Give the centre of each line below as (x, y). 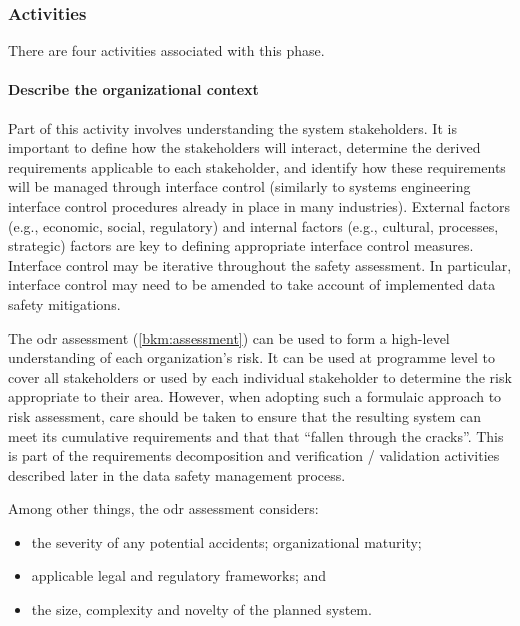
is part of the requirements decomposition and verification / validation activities (254, 455)
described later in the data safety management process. (177, 474)
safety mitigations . (64, 303)
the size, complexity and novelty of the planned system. (201, 609)
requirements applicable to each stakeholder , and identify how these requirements (257, 166)
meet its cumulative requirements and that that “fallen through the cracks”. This (256, 435)
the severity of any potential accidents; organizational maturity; (226, 541)
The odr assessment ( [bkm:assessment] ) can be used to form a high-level (229, 337)
